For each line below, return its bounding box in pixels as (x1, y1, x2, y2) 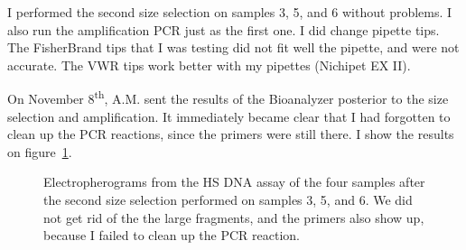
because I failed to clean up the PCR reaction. (43, 226, 300, 245)
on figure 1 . (7, 142, 72, 161)
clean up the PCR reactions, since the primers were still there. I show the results (7, 125, 454, 144)
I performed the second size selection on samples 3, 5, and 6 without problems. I (7, 3, 452, 21)
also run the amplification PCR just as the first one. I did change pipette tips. (7, 20, 440, 39)
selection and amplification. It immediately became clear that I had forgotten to (7, 106, 451, 125)
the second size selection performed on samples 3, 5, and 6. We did (43, 190, 413, 208)
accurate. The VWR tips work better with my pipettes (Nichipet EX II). (7, 55, 411, 74)
